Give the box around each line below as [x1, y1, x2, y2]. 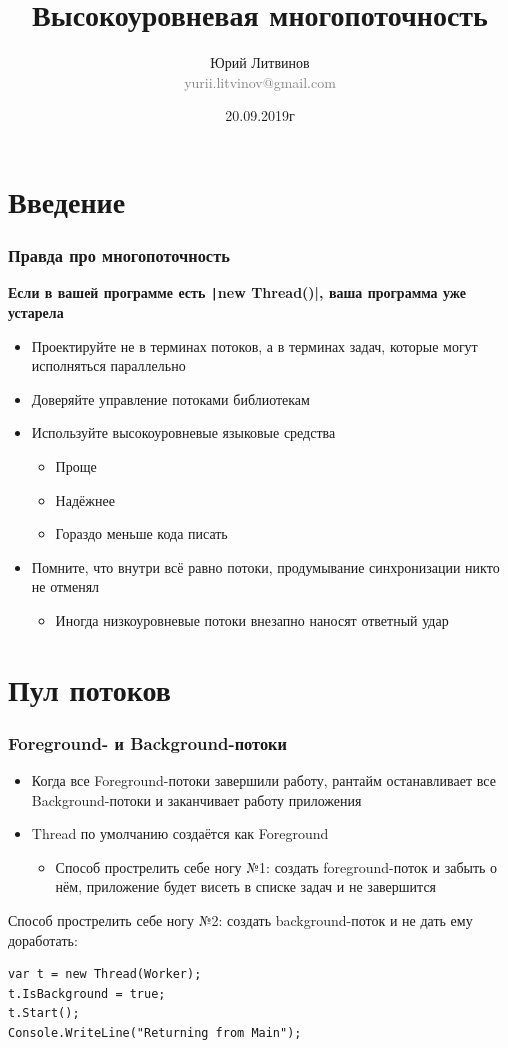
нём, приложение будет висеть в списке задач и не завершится [55, 876, 437, 897]
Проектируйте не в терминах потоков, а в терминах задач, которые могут [31, 335, 478, 356]
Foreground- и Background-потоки [8, 730, 287, 755]
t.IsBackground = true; [8, 986, 166, 1001]
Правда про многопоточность [8, 243, 230, 268]
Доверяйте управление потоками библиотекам [31, 388, 310, 409]
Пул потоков [8, 668, 171, 709]
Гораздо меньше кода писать [55, 523, 228, 544]
